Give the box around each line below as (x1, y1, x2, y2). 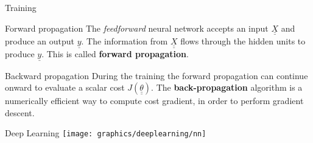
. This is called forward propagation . (41, 47, 189, 60)
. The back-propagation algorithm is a (151, 81, 303, 94)
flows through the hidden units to (180, 35, 306, 47)
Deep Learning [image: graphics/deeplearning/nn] (5, 127, 206, 139)
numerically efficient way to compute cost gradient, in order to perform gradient (5, 94, 304, 107)
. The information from (81, 35, 168, 47)
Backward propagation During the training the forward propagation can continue (5, 69, 308, 82)
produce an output (5, 35, 75, 47)
